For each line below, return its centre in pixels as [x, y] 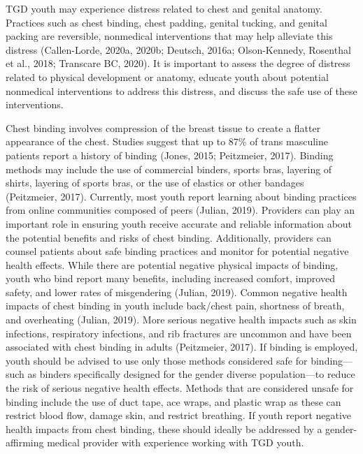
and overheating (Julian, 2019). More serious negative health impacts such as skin [181, 320]
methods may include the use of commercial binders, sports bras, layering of [169, 169]
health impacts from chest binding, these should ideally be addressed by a [164, 429]
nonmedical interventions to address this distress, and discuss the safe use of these [181, 90]
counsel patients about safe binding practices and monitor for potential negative [177, 251]
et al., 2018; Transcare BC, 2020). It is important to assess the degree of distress [178, 63]
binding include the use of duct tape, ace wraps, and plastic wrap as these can [173, 401]
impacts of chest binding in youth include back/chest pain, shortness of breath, [175, 306]
